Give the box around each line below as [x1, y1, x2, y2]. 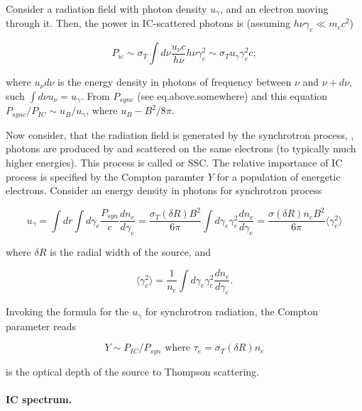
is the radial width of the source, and [50, 244, 211, 259]
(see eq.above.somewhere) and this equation [137, 88, 328, 103]
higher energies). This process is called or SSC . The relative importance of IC [6, 154, 343, 169]
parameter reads [6, 318, 76, 333]
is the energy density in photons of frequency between [57, 74, 292, 89]
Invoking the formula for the [6, 304, 129, 319]
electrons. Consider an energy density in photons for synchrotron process [6, 183, 322, 198]
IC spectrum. [6, 391, 72, 406]
